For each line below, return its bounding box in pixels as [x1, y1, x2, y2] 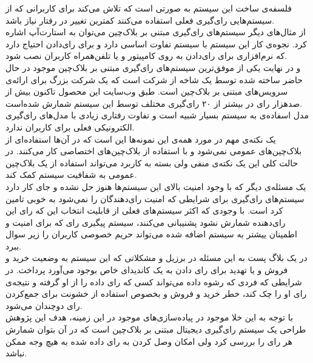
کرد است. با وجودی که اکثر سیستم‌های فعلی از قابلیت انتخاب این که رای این [5, 204, 283, 217]
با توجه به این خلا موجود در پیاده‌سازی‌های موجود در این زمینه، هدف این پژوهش [5, 311, 294, 324]
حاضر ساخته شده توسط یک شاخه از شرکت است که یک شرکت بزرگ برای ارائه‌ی [5, 73, 303, 86]
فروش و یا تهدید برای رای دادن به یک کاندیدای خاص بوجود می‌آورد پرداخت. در [5, 263, 288, 276]
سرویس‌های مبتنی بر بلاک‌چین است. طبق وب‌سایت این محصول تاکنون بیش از [5, 85, 288, 98]
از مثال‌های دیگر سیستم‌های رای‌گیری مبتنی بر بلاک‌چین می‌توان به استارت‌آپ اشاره [5, 25, 306, 38]
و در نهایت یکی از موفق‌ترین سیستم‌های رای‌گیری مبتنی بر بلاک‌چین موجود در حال [5, 61, 301, 73]
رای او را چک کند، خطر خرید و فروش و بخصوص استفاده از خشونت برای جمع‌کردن [5, 287, 307, 300]
